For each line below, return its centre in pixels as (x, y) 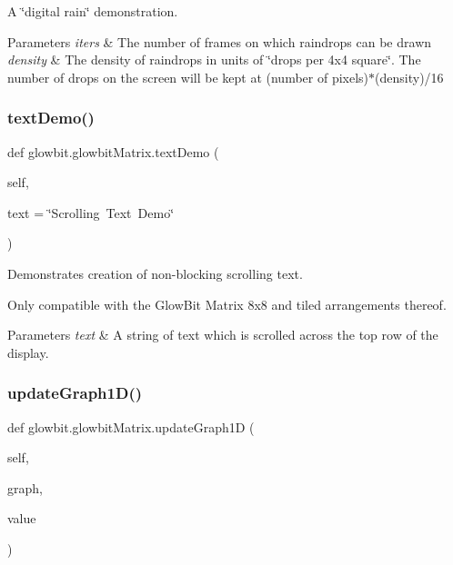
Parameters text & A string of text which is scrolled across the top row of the (223, 335)
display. (28, 352)
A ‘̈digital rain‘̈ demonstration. (93, 11)
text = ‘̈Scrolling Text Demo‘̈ (91, 212)
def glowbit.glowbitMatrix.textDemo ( (113, 151)
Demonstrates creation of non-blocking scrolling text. (155, 273)
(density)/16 (409, 77)
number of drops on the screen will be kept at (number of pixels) (188, 77)
